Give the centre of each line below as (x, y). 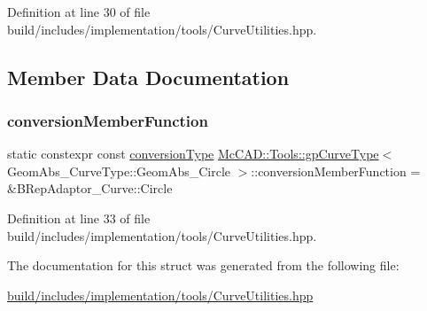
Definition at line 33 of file (79, 218)
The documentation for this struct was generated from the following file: (203, 265)
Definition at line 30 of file (79, 12)
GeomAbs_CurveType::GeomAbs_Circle (119, 171)
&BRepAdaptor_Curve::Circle (90, 188)
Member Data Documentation (148, 77)
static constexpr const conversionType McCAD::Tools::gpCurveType (193, 154)
